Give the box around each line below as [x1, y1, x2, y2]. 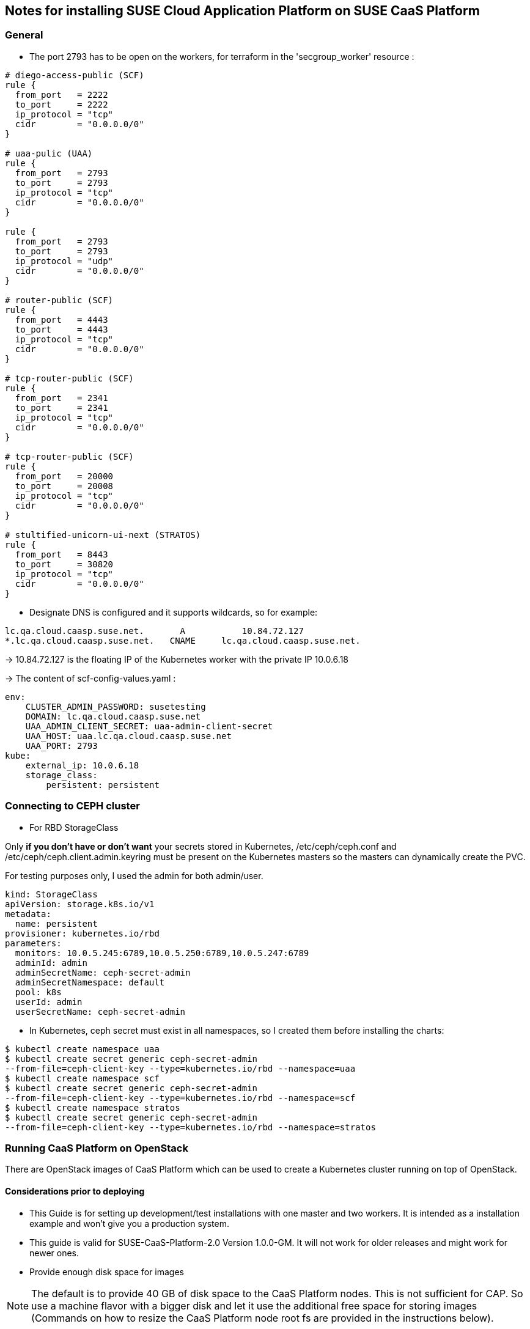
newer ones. [29, 1247, 79, 1258]
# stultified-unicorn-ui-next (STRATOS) [5, 529, 201, 540]
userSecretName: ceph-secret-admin [15, 1006, 186, 1017]
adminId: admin [15, 957, 87, 968]
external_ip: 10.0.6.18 [25, 760, 139, 770]
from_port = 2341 [15, 392, 108, 403]
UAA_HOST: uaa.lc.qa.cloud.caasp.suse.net [25, 731, 232, 741]
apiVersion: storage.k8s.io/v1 [5, 899, 155, 909]
